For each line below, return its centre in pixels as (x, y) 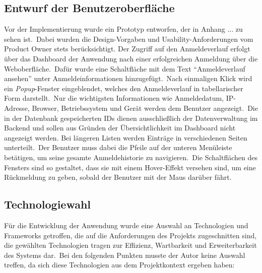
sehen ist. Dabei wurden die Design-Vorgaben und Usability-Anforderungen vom (129, 39)
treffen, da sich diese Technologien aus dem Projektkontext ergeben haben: (119, 265)
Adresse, (17, 108)
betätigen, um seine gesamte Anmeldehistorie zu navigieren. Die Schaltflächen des (131, 157)
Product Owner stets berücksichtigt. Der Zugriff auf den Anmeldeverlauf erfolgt (127, 49)
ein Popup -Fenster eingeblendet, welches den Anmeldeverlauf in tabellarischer (124, 88)
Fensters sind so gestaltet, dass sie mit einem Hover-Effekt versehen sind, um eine (130, 167)
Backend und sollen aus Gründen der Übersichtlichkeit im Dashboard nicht (120, 128)
